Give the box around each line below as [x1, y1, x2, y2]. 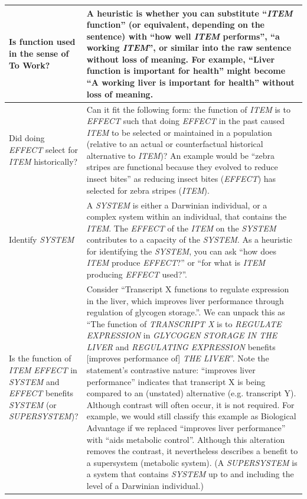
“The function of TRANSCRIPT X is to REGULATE [86, 317, 282, 330]
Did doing [9, 132, 45, 144]
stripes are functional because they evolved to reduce [86, 161, 278, 173]
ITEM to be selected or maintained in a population [86, 126, 272, 138]
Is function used [9, 35, 76, 48]
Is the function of [9, 352, 71, 364]
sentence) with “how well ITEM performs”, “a [86, 30, 280, 42]
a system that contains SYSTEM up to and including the [86, 468, 294, 480]
